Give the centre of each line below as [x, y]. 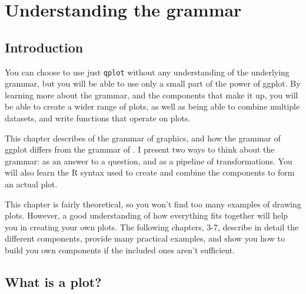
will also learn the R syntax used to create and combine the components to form [150, 172]
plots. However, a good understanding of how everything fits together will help [147, 215]
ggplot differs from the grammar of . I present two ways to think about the [140, 149]
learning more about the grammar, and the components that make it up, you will [152, 95]
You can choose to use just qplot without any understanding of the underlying [147, 72]
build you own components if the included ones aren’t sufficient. [120, 250]
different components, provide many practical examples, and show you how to [145, 238]
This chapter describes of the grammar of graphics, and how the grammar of [143, 138]
